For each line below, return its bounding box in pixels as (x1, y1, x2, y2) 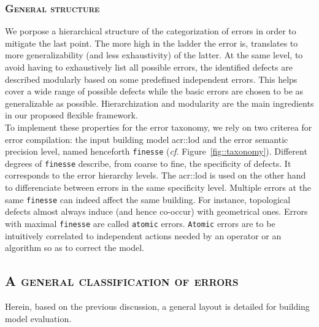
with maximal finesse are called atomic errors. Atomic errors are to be (5, 217, 275, 229)
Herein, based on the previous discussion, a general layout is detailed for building (5, 299, 310, 312)
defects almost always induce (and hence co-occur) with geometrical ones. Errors (5, 205, 308, 218)
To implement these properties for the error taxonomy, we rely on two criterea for (5, 120, 312, 133)
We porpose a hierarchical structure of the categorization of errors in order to (5, 25, 296, 37)
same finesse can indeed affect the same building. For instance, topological (5, 193, 291, 206)
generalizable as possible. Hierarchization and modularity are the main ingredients (5, 96, 314, 109)
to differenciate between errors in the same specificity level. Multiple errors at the (5, 181, 312, 194)
